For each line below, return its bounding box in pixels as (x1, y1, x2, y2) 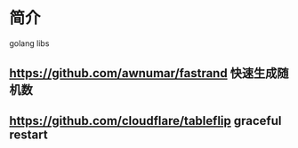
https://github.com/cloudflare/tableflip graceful (9, 113, 282, 129)
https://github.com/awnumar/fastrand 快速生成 (9, 66, 278, 81)
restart (9, 127, 48, 142)
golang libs (9, 37, 50, 49)
